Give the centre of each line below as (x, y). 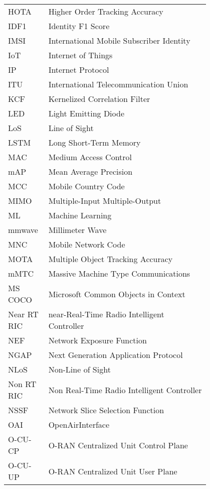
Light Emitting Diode (86, 113)
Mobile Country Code (86, 186)
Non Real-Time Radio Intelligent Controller (125, 390)
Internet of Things (80, 55)
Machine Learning (80, 215)
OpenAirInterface (79, 424)
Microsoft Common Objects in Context (117, 294)
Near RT (23, 314)
